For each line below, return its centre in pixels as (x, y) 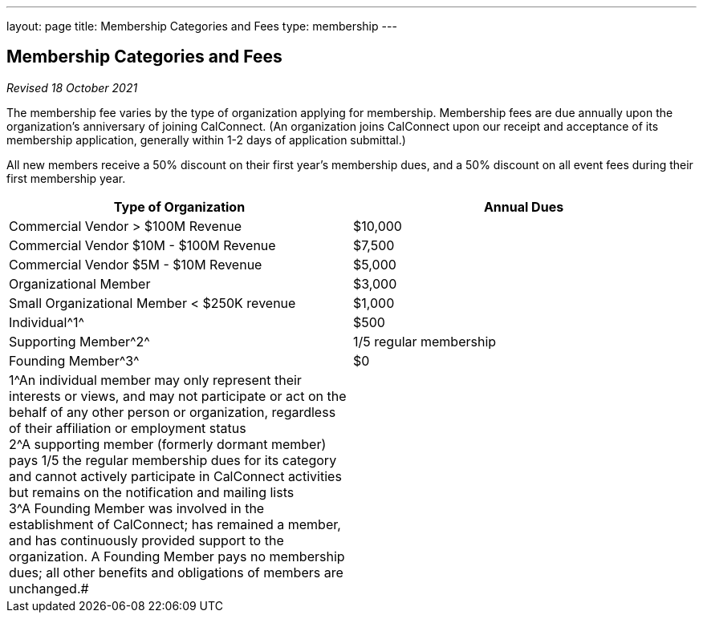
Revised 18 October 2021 (72, 87)
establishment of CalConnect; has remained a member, (175, 524)
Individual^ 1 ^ (47, 322)
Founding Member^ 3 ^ (74, 360)
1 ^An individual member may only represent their (155, 380)
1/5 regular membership (425, 341)
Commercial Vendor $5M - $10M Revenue (136, 264)
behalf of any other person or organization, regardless (173, 412)
